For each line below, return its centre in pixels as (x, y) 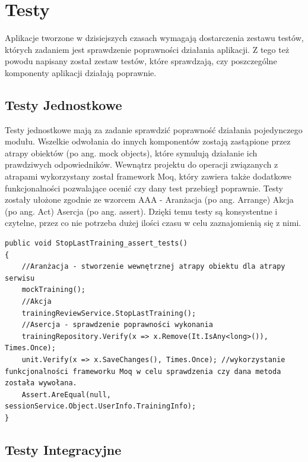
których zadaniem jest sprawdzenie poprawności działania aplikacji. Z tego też (147, 49)
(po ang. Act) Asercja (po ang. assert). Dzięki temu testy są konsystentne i (141, 211)
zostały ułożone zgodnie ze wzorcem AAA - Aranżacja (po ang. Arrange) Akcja (149, 199)
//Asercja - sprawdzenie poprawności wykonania (117, 325)
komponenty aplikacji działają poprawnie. (81, 72)
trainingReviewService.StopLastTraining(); (109, 313)
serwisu (20, 278)
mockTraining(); (54, 290)
